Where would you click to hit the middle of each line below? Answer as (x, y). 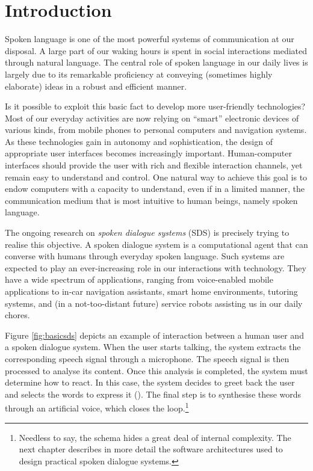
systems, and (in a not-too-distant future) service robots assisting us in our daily (154, 303)
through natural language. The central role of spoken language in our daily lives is (156, 62)
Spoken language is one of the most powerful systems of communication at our (150, 39)
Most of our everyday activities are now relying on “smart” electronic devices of (152, 118)
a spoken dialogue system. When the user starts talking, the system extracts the (153, 347)
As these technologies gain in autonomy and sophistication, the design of (139, 141)
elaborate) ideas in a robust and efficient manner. (96, 86)
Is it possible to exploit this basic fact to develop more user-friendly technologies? (155, 106)
